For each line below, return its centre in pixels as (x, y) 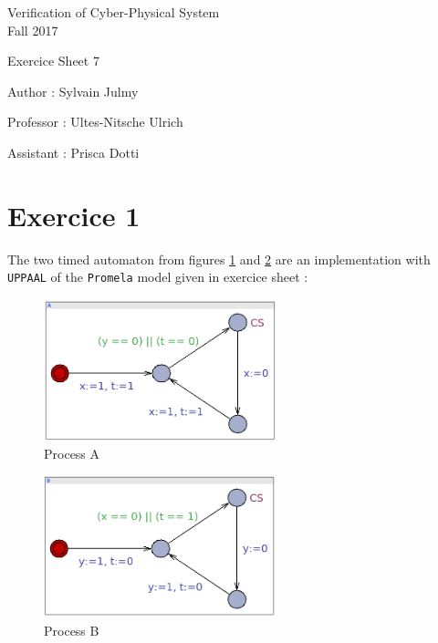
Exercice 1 (74, 215)
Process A (72, 453)
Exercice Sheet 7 (53, 61)
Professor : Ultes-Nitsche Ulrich (95, 122)
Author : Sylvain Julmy (73, 91)
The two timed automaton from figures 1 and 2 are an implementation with (219, 259)
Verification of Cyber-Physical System (114, 12)
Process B (72, 630)
